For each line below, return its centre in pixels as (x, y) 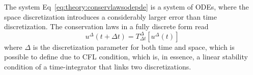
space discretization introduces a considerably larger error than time (110, 16)
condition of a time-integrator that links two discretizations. (98, 66)
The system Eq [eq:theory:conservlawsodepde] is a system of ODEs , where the (126, 7)
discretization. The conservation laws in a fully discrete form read (106, 26)
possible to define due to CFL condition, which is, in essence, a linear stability (126, 57)
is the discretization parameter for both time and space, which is (134, 47)
